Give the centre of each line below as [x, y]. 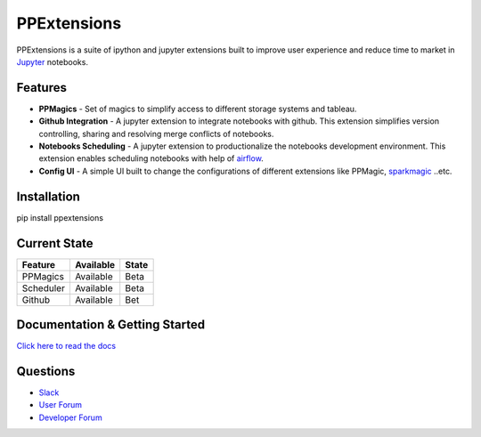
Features [41, 88]
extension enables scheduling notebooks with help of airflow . [151, 158]
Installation [48, 196]
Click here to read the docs [66, 346]
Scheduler [44, 287]
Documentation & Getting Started [110, 325]
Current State [55, 243]
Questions [46, 371]
